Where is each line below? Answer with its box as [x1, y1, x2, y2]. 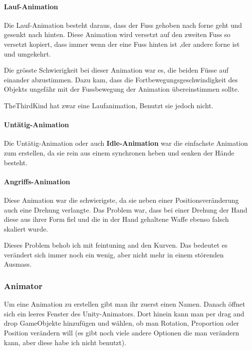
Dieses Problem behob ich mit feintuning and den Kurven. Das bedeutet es [4, 240, 228, 250]
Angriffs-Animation [4, 176, 70, 186]
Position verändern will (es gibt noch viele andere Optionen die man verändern [4, 328, 239, 338]
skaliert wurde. [4, 223, 48, 234]
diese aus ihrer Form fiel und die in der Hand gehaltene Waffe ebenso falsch [4, 214, 229, 224]
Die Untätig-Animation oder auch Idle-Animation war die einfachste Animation [4, 138, 248, 148]
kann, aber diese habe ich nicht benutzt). [4, 337, 126, 347]
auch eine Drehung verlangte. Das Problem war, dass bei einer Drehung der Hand [4, 204, 248, 214]
